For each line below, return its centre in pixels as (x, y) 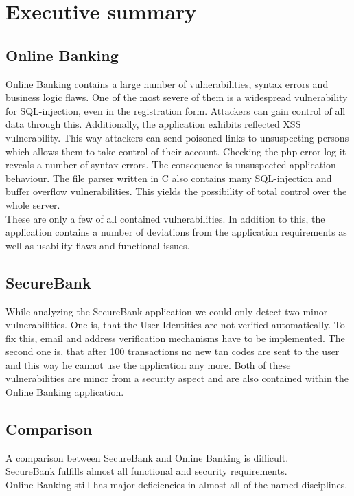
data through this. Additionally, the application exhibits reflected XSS (153, 124)
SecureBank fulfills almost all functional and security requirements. (146, 471)
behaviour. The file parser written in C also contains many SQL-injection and (169, 178)
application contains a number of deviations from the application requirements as (176, 232)
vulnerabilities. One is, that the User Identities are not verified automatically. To (175, 325)
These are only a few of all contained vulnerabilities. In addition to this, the (165, 218)
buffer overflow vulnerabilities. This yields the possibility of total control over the (176, 191)
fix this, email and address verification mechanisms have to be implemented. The (175, 338)
